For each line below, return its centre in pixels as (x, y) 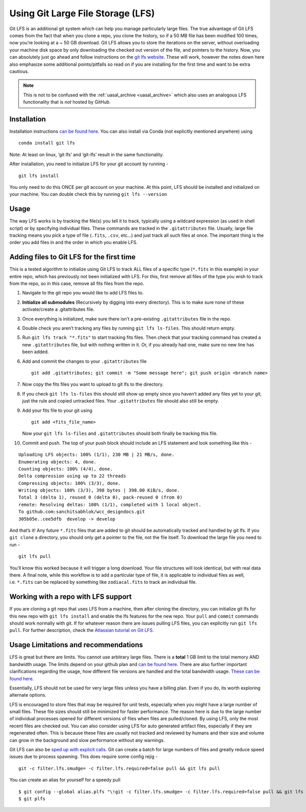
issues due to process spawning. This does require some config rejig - (84, 757)
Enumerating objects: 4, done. (58, 462)
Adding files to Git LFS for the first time (73, 257)
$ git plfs (32, 798)
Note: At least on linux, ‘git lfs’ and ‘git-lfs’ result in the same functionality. (87, 154)
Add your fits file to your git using (57, 410)
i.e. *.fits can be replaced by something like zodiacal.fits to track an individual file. (103, 582)
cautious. (19, 71)
